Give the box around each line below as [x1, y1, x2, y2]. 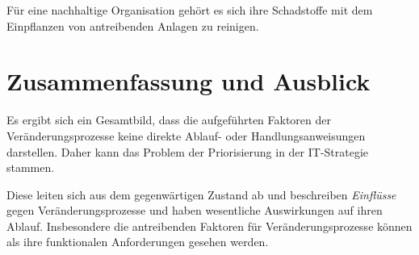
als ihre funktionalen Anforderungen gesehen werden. [6, 233, 269, 250]
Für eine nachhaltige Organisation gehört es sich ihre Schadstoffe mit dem [6, 2, 373, 18]
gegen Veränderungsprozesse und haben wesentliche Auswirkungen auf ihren [6, 202, 383, 219]
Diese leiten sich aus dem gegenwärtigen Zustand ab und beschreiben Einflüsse [6, 186, 396, 203]
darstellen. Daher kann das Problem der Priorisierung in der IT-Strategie [6, 143, 369, 160]
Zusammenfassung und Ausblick [6, 65, 371, 98]
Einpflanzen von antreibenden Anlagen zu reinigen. [6, 17, 259, 34]
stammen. [6, 159, 55, 176]
